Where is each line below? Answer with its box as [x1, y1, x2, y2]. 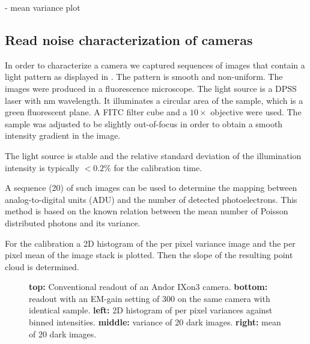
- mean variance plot [5, 1, 81, 13]
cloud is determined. [5, 260, 79, 273]
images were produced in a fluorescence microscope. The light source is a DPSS [5, 82, 297, 94]
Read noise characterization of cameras [5, 30, 253, 49]
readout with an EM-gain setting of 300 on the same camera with [29, 292, 270, 304]
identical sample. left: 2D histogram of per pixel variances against [29, 304, 273, 316]
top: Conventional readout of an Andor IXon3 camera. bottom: [29, 280, 268, 293]
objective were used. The [210, 106, 302, 118]
